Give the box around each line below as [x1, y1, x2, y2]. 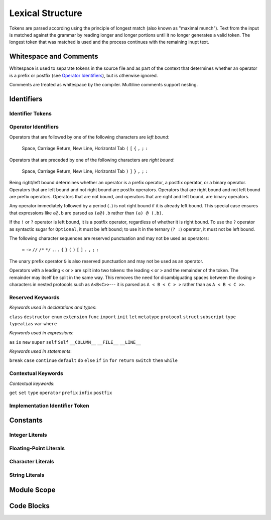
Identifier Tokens [9, 110, 52, 117]
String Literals [9, 472, 45, 479]
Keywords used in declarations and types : [9, 304, 97, 311]
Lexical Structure [9, 8, 82, 19]
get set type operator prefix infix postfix [9, 390, 112, 396]
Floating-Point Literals [9, 445, 65, 452]
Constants [9, 416, 43, 425]
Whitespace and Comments [9, 52, 98, 61]
